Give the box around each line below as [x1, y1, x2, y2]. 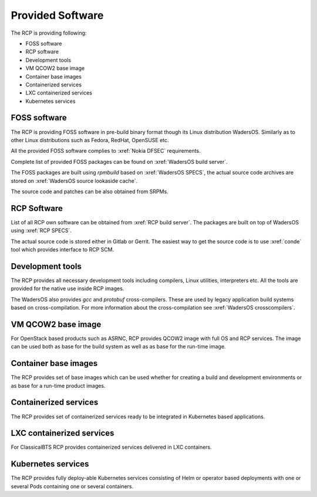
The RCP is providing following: [11, 29, 87, 36]
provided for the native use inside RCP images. [11, 285, 124, 292]
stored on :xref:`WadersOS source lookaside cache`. [11, 177, 138, 184]
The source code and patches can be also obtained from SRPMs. [11, 188, 168, 195]
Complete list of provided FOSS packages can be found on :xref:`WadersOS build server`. [11, 158, 228, 165]
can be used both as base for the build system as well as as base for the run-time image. [11, 343, 226, 350]
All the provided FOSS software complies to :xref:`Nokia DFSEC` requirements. [11, 147, 201, 155]
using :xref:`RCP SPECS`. [11, 227, 72, 234]
